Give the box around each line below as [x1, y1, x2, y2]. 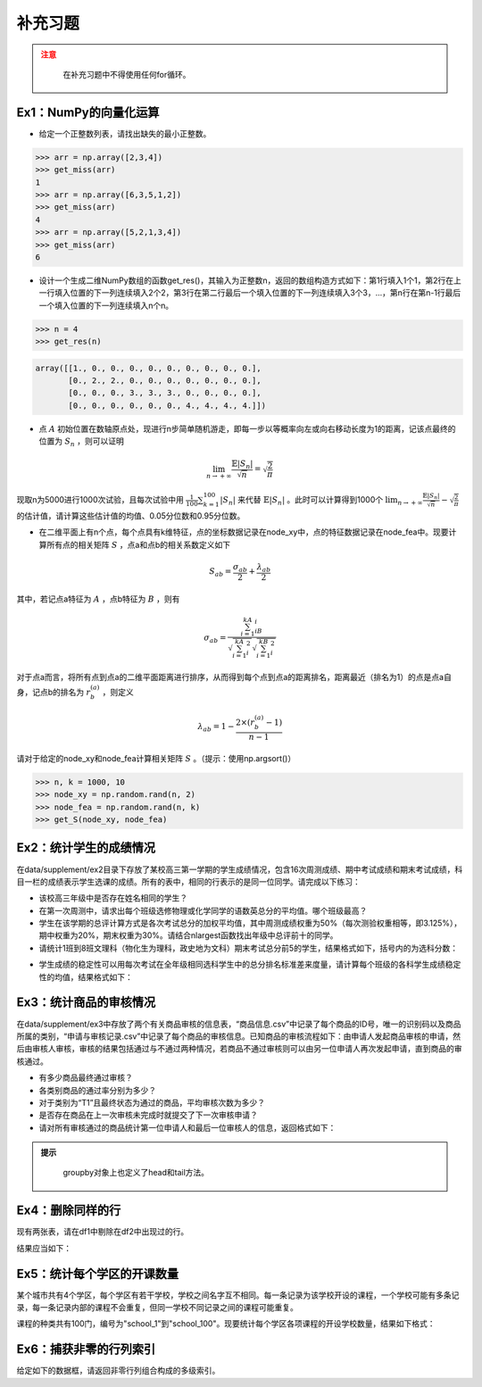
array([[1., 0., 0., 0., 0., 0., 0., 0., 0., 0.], [35, 362, 262, 373]
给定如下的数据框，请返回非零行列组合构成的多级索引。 [16, 1366, 220, 1376]
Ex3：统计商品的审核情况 [16, 995, 156, 1010]
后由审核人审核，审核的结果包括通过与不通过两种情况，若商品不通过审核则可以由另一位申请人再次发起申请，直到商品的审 [16, 1043, 462, 1054]
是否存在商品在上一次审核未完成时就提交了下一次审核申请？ [38, 1109, 258, 1120]
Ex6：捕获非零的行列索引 [16, 1341, 156, 1357]
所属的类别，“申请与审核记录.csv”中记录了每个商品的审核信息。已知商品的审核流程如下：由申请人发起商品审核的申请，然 [16, 1031, 461, 1042]
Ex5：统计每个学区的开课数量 [16, 1266, 179, 1281]
